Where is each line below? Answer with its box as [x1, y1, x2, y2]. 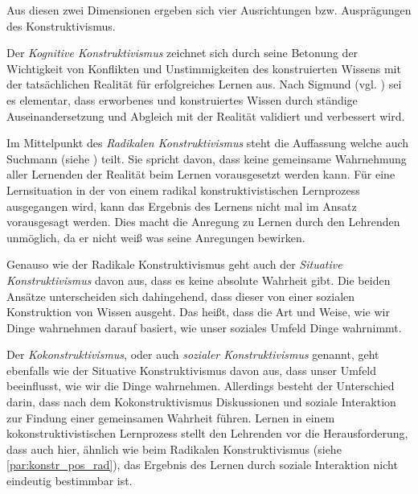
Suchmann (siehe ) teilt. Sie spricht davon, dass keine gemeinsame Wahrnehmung [6, 150, 407, 167]
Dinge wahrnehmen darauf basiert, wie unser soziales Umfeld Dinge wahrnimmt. [6, 319, 402, 336]
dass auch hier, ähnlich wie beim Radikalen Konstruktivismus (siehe [6, 440, 342, 457]
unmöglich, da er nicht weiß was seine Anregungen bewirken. [6, 228, 305, 245]
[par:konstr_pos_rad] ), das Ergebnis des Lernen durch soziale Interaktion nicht [6, 456, 398, 473]
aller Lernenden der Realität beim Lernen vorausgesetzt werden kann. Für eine [6, 166, 395, 183]
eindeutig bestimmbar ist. [6, 472, 133, 489]
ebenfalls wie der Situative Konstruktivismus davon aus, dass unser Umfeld [6, 361, 377, 378]
